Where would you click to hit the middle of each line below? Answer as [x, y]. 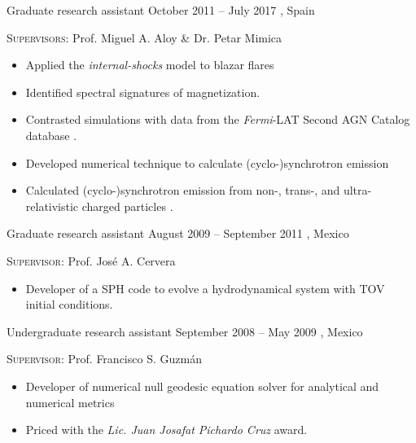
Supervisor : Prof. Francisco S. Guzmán [104, 359]
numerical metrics [70, 402]
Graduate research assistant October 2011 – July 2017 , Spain [161, 10]
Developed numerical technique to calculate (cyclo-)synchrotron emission [207, 162]
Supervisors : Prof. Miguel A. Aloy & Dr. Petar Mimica [145, 37]
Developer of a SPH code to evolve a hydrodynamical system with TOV [205, 288]
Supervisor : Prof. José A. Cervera [91, 260]
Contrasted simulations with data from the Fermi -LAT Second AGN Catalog [218, 119]
